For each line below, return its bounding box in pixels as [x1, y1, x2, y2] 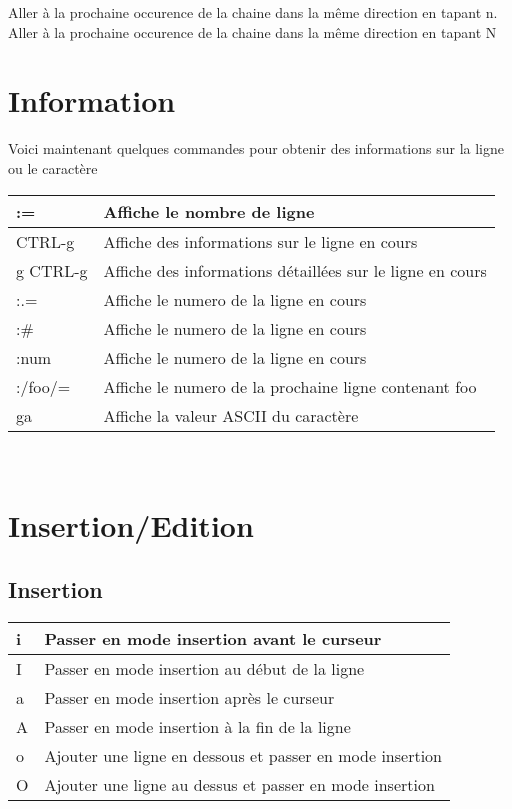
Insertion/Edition [8, 505, 254, 546]
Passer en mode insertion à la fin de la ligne [44, 714, 351, 738]
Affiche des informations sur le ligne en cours [103, 229, 418, 253]
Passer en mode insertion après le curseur [44, 685, 335, 709]
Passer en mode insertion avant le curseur [44, 626, 382, 650]
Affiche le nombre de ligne [103, 199, 315, 223]
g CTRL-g [16, 258, 88, 282]
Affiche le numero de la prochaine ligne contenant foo [103, 374, 477, 398]
